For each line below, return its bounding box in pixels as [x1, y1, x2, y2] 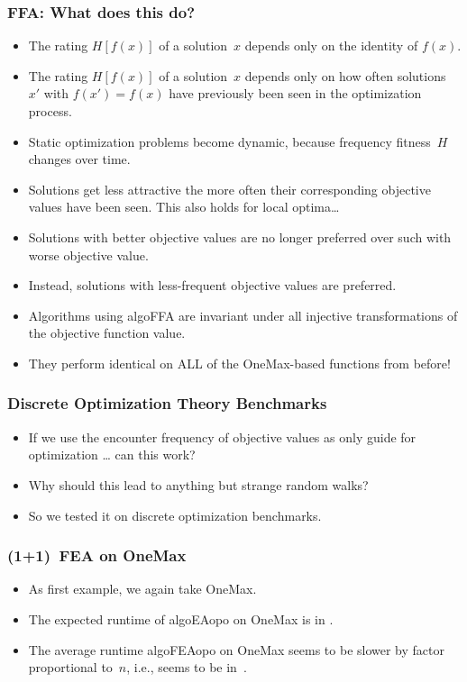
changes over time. [28, 150, 131, 168]
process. [28, 102, 72, 120]
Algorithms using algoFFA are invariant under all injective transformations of [28, 305, 458, 324]
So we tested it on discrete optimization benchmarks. [28, 505, 322, 524]
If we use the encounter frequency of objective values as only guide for [28, 427, 417, 446]
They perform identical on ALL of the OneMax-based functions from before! [28, 353, 451, 372]
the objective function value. [28, 323, 186, 342]
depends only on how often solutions [244, 66, 446, 85]
